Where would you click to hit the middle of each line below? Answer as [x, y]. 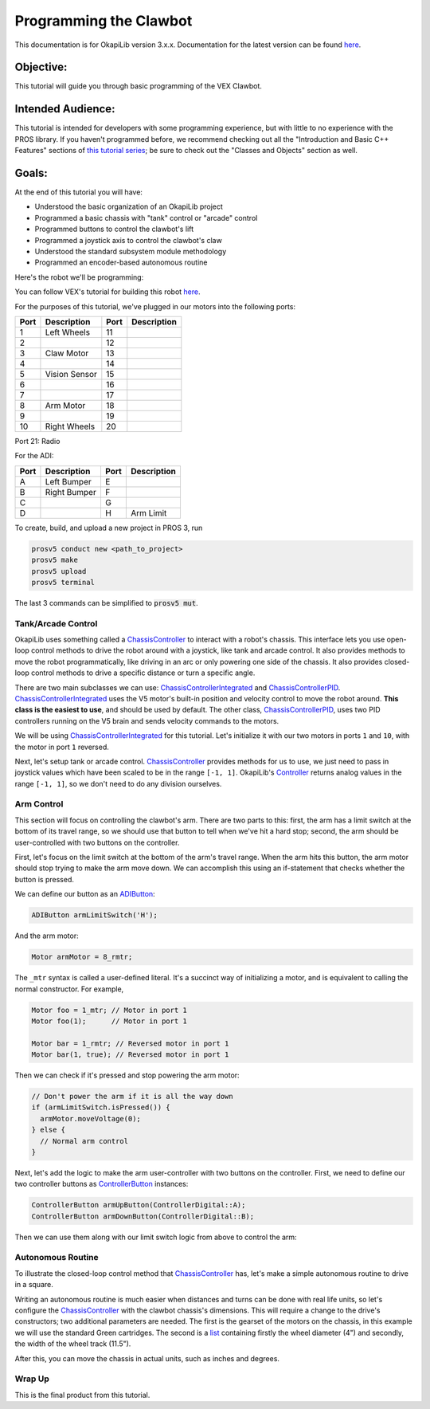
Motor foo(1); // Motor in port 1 [109, 1021]
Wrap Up [32, 1379]
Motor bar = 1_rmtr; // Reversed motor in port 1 [130, 1043]
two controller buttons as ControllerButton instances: [102, 1184]
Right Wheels [70, 426]
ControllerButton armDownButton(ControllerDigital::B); [143, 1216]
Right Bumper [71, 492]
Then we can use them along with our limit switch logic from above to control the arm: [156, 1237]
